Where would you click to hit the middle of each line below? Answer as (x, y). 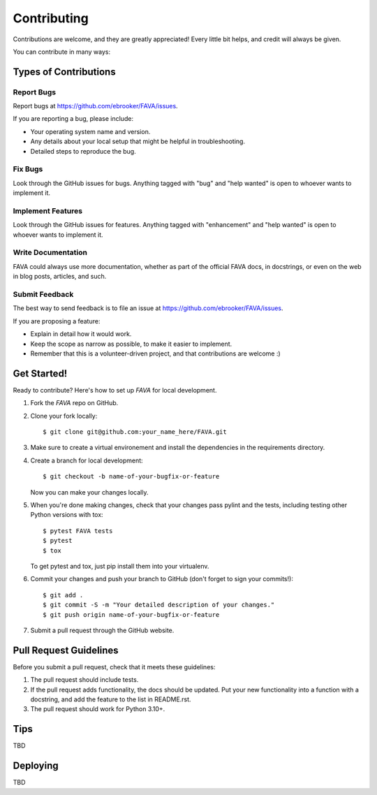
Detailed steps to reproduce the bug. (83, 151)
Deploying (36, 766)
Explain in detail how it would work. (81, 334)
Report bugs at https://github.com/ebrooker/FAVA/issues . (95, 106)
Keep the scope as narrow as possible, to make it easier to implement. (131, 344)
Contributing (51, 18)
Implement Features (48, 211)
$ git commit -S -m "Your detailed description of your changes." (159, 605)
